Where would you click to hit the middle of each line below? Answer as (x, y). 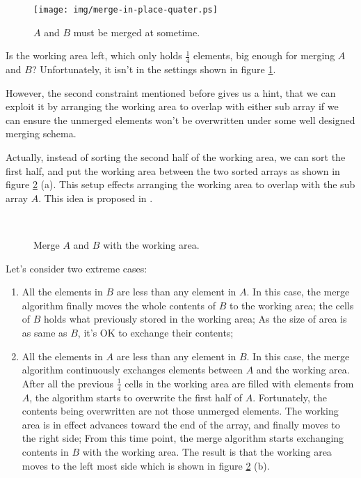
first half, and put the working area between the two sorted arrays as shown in (173, 170)
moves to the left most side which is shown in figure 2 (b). (146, 465)
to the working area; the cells (292, 305)
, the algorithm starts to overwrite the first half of (136, 397)
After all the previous (68, 383)
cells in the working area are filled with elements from (239, 383)
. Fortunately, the (290, 397)
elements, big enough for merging (264, 55)
